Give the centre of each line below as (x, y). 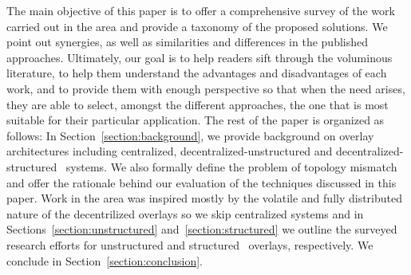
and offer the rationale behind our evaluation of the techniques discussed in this (202, 182)
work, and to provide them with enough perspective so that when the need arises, (206, 88)
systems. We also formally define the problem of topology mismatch (231, 166)
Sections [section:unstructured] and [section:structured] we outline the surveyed (202, 229)
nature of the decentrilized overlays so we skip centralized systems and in (185, 213)
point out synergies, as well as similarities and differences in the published (187, 42)
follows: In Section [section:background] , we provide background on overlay (190, 135)
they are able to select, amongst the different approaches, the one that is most (198, 104)
